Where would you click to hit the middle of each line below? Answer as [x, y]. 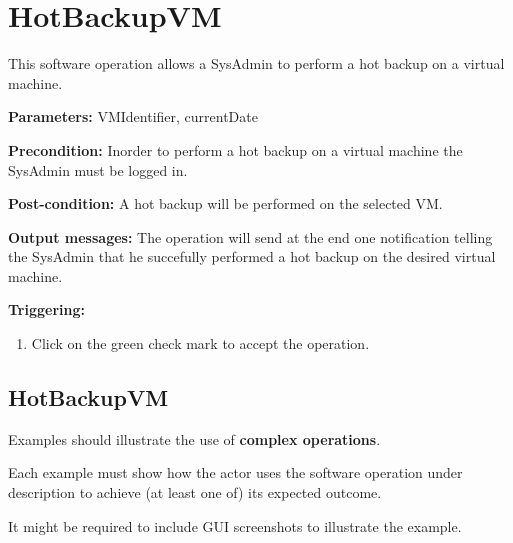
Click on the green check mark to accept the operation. [200, 343]
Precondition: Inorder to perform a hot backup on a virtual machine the [235, 149]
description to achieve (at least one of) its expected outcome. [195, 492]
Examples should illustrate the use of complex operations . [194, 438]
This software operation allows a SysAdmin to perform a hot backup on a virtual [256, 63]
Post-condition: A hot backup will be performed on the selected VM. [225, 203]
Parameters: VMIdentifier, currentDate [133, 116]
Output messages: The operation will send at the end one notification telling [250, 236]
